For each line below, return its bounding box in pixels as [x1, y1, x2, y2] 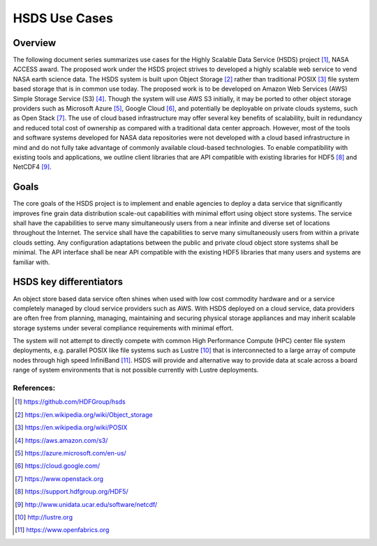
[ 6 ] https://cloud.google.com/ [15, 462, 101, 470]
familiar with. [13, 258, 50, 266]
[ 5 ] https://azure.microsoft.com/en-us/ [15, 448, 127, 457]
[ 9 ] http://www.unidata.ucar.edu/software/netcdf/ [15, 500, 158, 508]
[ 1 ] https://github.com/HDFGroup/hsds [15, 397, 126, 406]
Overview [13, 37, 57, 49]
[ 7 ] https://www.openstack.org [15, 474, 104, 483]
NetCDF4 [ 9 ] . [13, 162, 52, 171]
